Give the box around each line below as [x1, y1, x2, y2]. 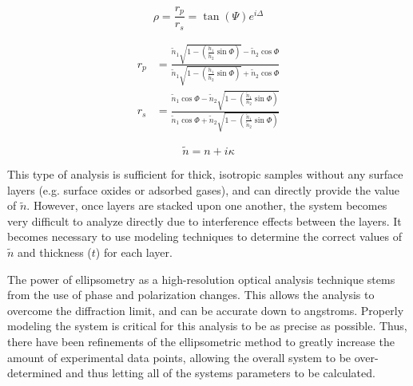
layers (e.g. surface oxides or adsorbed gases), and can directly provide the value [7, 181, 400, 198]
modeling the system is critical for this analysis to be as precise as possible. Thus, [7, 317, 407, 334]
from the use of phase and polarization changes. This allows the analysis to [7, 286, 375, 303]
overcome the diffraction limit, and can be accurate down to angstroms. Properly [7, 301, 404, 318]
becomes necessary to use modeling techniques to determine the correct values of [7, 228, 403, 245]
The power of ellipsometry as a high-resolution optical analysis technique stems [7, 270, 395, 287]
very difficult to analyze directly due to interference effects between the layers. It [7, 212, 402, 229]
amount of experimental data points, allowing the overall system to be [7, 349, 351, 365]
